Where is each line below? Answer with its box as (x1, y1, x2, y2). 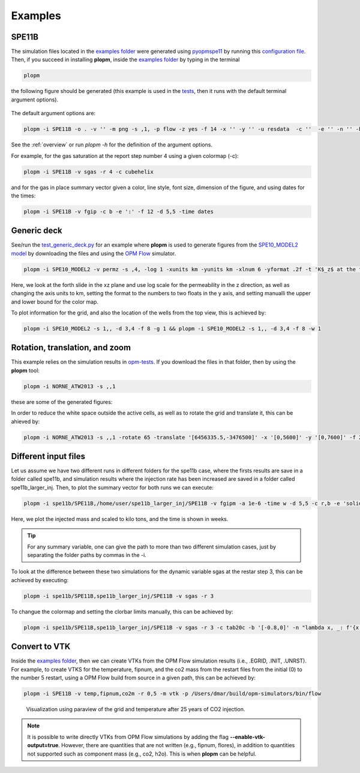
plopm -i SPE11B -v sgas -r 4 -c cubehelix (23, 168, 154, 175)
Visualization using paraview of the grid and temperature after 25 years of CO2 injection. (26, 705, 245, 712)
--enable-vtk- (230, 733, 265, 741)
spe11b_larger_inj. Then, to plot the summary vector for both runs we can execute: (11, 484, 214, 491)
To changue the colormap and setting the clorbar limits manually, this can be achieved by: (11, 608, 233, 615)
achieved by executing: (11, 576, 69, 583)
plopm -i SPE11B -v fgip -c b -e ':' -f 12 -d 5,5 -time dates (23, 208, 214, 215)
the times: (11, 192, 36, 199)
